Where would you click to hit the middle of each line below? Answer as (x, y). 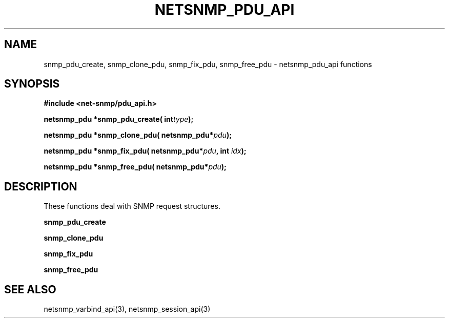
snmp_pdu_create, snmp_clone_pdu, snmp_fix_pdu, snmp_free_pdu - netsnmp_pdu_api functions (208, 64)
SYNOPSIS (32, 84)
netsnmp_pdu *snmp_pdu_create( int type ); (119, 119)
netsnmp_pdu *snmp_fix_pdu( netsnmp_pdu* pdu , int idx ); (145, 151)
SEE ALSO (30, 289)
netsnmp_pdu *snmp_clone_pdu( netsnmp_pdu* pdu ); (138, 135)
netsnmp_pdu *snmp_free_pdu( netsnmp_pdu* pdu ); (135, 167)
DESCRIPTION (41, 186)
